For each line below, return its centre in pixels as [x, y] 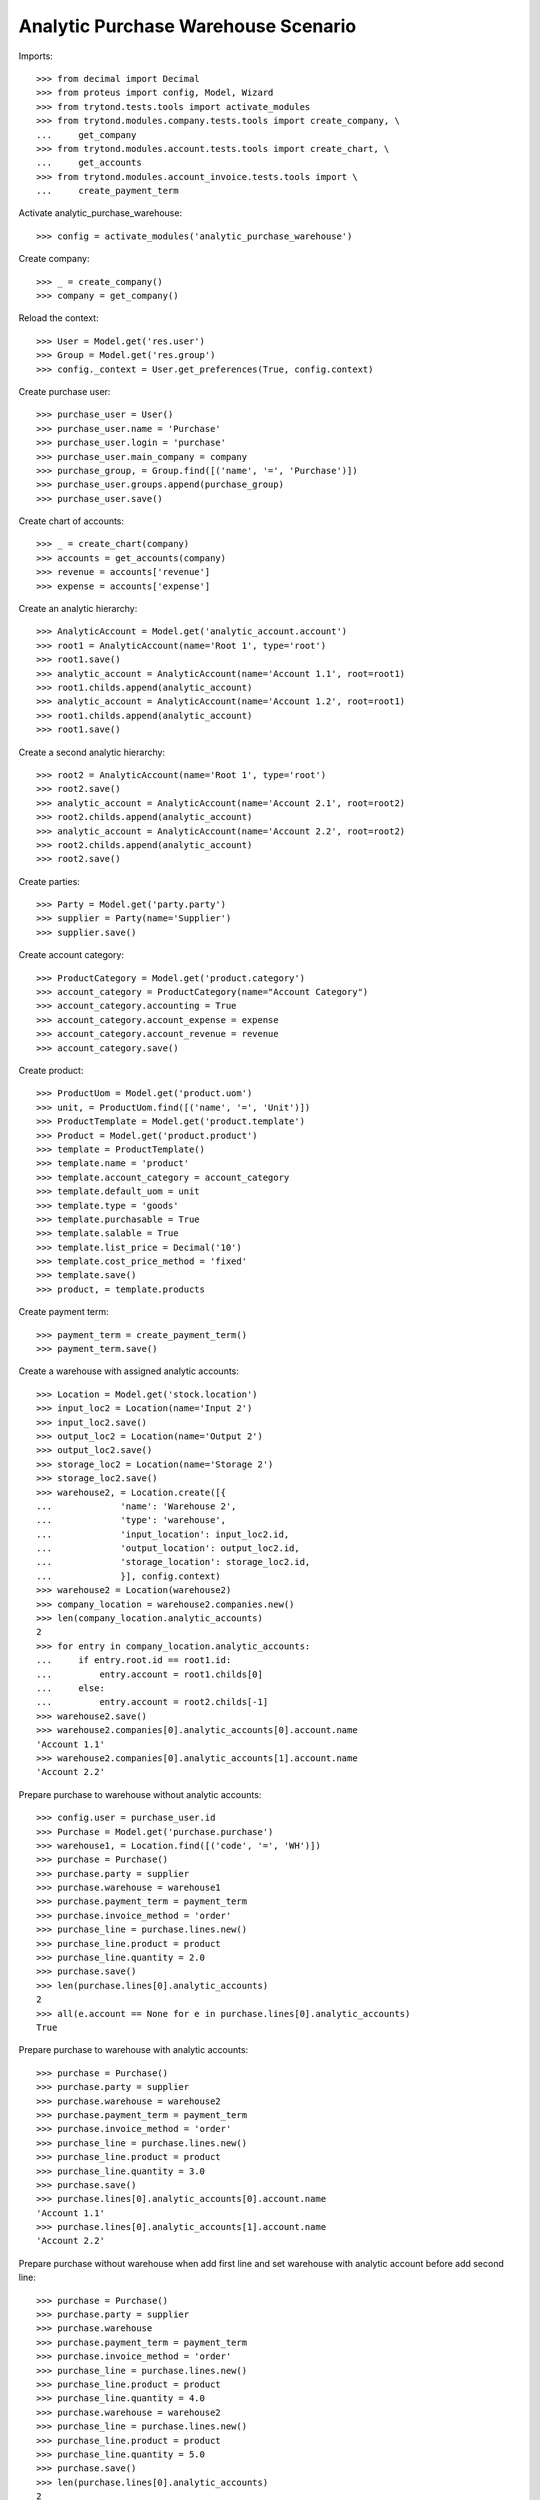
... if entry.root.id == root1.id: [134, 1660]
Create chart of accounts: [71, 521]
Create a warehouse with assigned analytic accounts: [129, 1371]
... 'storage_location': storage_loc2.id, [173, 1562]
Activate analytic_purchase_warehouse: [100, 213]
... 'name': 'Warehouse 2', [136, 1506]
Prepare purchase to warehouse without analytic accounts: [140, 1794]
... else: [70, 1688]
